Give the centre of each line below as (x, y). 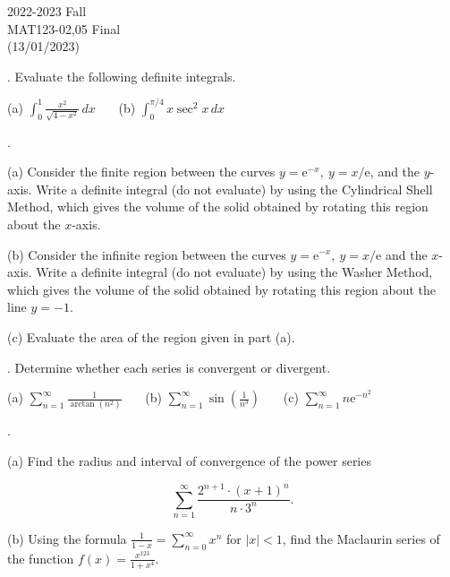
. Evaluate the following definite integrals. (122, 76)
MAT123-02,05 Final (64, 28)
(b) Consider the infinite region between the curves (147, 254)
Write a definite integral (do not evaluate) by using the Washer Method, (234, 272)
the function (41, 558)
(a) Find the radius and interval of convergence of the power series (189, 461)
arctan (82, 405)
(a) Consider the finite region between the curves (141, 172)
